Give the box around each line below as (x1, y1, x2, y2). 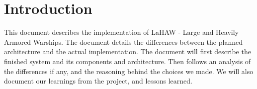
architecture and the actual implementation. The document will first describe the (4, 46, 251, 57)
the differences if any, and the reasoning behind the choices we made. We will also (4, 66, 254, 76)
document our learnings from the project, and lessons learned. (4, 76, 192, 86)
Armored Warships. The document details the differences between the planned (4, 36, 243, 47)
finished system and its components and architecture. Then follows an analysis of (4, 56, 251, 66)
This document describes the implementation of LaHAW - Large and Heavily (4, 27, 239, 37)
